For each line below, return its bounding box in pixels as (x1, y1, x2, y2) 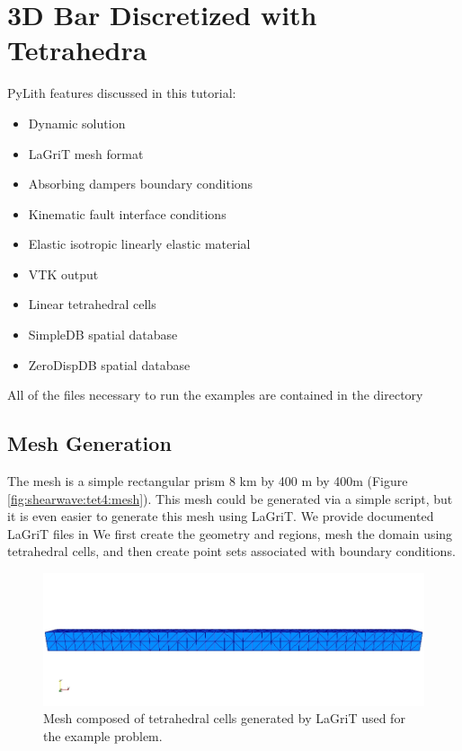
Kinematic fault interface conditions (28, 204, 227, 223)
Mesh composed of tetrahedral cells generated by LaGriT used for (43, 709, 405, 728)
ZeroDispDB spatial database (28, 355, 191, 374)
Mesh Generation (7, 429, 172, 457)
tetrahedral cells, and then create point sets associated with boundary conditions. (7, 542, 456, 561)
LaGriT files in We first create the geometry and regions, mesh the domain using (7, 524, 453, 543)
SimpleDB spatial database (28, 325, 178, 344)
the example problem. (43, 726, 163, 745)
